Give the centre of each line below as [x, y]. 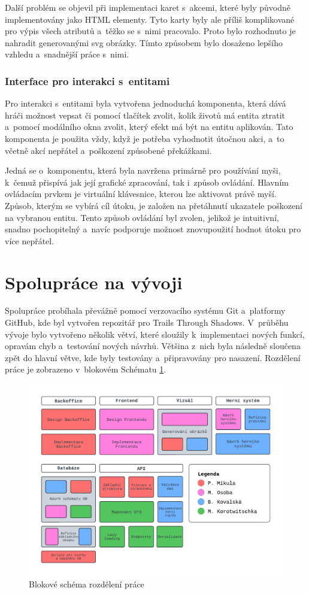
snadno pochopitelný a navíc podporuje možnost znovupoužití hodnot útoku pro [153, 229]
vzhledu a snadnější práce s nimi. [67, 54]
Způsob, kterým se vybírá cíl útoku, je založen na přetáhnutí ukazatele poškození [154, 205]
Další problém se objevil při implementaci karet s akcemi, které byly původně [148, 7]
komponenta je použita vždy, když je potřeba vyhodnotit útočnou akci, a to [145, 138]
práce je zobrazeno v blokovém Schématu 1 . [86, 369]
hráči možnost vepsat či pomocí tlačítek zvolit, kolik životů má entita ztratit [145, 115]
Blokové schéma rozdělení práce [87, 584]
